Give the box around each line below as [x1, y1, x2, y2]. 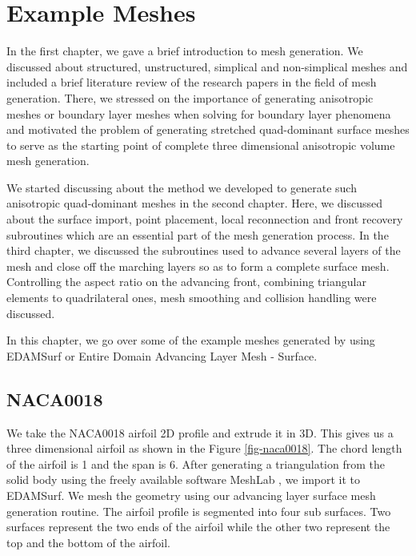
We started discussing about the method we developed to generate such [6, 179, 357, 195]
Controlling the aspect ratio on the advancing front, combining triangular [6, 273, 366, 290]
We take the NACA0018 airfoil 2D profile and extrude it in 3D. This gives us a [6, 424, 394, 441]
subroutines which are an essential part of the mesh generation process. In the [6, 226, 389, 243]
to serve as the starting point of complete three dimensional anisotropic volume [6, 136, 395, 153]
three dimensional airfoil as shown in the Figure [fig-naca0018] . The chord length [6, 440, 402, 457]
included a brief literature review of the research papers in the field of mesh [6, 74, 377, 91]
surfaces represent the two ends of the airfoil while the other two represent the [6, 518, 390, 535]
